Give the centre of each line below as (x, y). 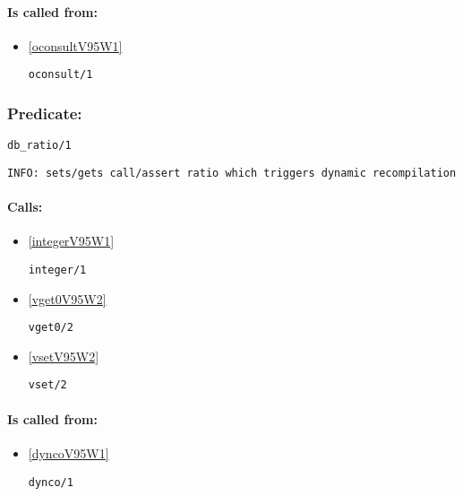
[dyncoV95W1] (69, 452)
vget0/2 (51, 328)
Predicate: (45, 113)
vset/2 (47, 385)
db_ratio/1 (39, 146)
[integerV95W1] (71, 241)
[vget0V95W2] (67, 298)
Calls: (25, 207)
